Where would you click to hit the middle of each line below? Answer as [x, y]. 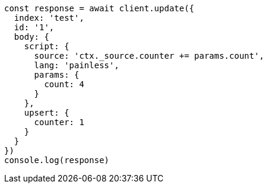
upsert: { [47, 113]
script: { [47, 46]
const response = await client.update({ [99, 8]
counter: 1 [59, 122]
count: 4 [64, 84]
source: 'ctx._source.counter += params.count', [149, 56]
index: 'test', [49, 18]
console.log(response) [57, 160]
